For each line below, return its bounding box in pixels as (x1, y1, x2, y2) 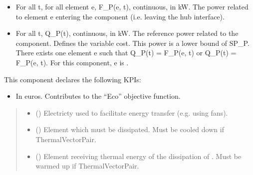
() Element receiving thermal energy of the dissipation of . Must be (35, 151, 242, 161)
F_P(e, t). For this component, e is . (15, 57, 129, 67)
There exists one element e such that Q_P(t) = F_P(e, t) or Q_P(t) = (15, 47, 237, 58)
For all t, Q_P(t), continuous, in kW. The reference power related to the (15, 28, 239, 38)
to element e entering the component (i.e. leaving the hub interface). (15, 11, 225, 21)
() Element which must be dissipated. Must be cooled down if (35, 124, 224, 135)
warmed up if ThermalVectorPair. (35, 161, 139, 171)
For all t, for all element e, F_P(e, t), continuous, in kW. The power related (15, 1, 249, 11)
